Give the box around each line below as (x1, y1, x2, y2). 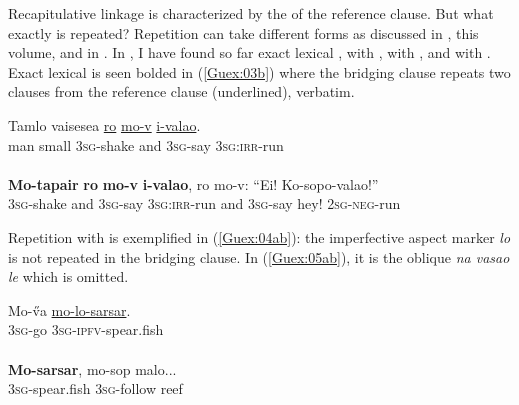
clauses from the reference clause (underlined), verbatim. (8, 81, 355, 102)
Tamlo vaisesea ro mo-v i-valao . (8, 114, 201, 135)
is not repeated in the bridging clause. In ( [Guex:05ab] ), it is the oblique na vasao (8, 246, 510, 267)
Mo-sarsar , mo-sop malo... (8, 358, 177, 379)
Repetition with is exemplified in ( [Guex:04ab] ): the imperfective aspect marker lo (8, 226, 511, 247)
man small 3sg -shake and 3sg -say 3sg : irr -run (8, 134, 284, 155)
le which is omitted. (8, 266, 129, 287)
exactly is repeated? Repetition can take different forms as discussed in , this (8, 22, 479, 43)
